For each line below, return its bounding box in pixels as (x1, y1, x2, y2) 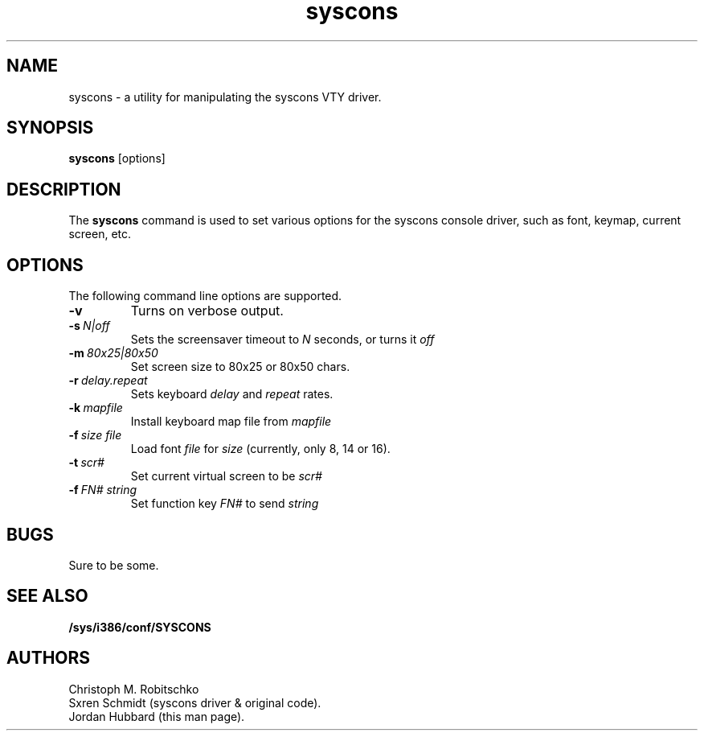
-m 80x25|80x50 (68, 346, 158, 360)
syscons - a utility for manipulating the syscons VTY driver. (68, 89, 382, 104)
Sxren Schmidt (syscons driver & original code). (68, 695, 321, 710)
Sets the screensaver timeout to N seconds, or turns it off (130, 332, 435, 347)
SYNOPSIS (6, 117, 94, 138)
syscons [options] (68, 151, 166, 166)
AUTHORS (6, 648, 91, 669)
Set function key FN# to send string (130, 496, 319, 511)
